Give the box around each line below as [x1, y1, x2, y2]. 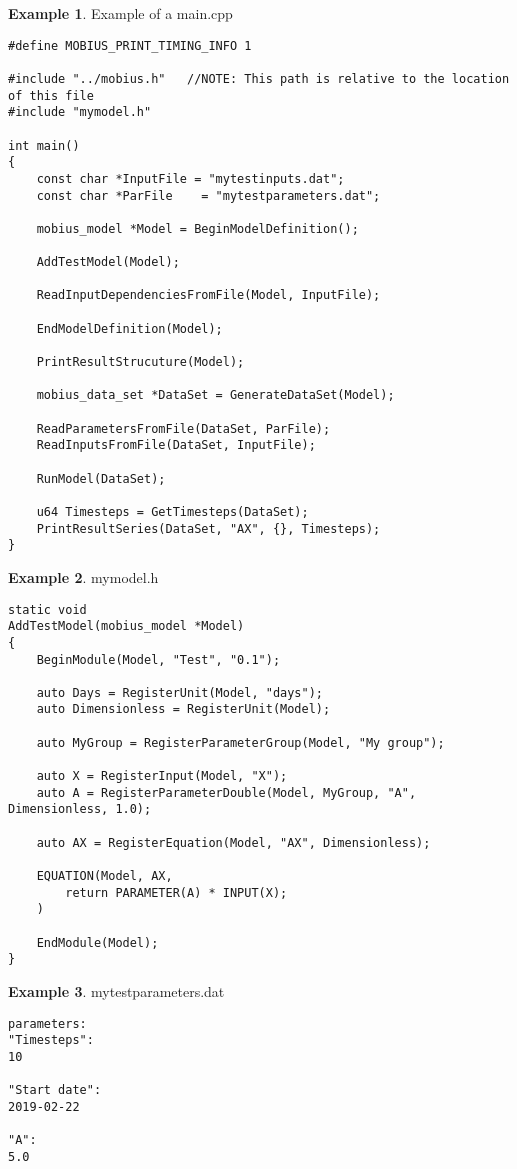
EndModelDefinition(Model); [36, 321, 223, 336]
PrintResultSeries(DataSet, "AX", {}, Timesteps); [36, 521, 381, 536]
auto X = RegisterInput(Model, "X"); [36, 769, 288, 784]
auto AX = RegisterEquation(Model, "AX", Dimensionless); [36, 835, 431, 850]
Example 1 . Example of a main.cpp [8, 3, 233, 23]
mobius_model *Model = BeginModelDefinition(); [36, 221, 359, 236]
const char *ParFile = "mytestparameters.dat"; [36, 188, 381, 203]
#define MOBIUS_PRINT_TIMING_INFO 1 [8, 38, 252, 53]
